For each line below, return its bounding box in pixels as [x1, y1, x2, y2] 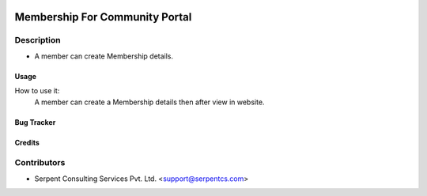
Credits [14, 138, 40, 147]
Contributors [14, 157, 66, 168]
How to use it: [14, 86, 60, 96]
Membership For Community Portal [14, 10, 192, 24]
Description [14, 35, 61, 46]
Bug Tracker [14, 117, 56, 126]
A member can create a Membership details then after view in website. [34, 97, 265, 107]
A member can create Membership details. [34, 51, 174, 61]
